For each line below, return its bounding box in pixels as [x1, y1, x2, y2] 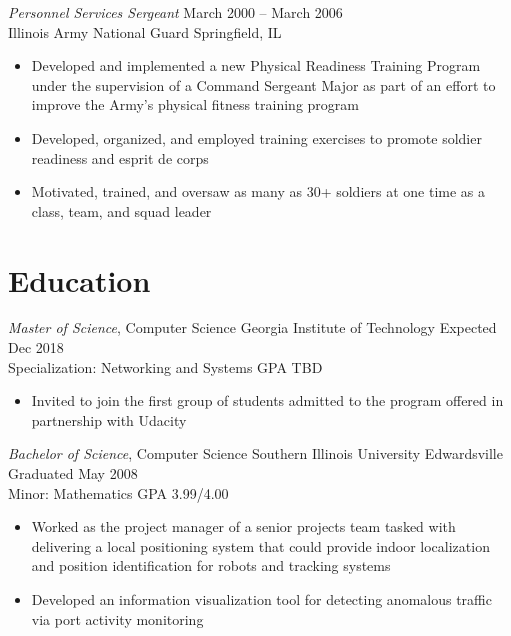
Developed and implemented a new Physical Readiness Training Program [31, 55, 481, 76]
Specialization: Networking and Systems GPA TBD [8, 356, 323, 377]
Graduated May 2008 [8, 463, 138, 484]
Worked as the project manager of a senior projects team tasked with [31, 516, 456, 537]
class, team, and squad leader [31, 200, 212, 221]
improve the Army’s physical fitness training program [31, 94, 359, 115]
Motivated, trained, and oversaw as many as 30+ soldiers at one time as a [31, 181, 485, 202]
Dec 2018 [8, 337, 64, 358]
